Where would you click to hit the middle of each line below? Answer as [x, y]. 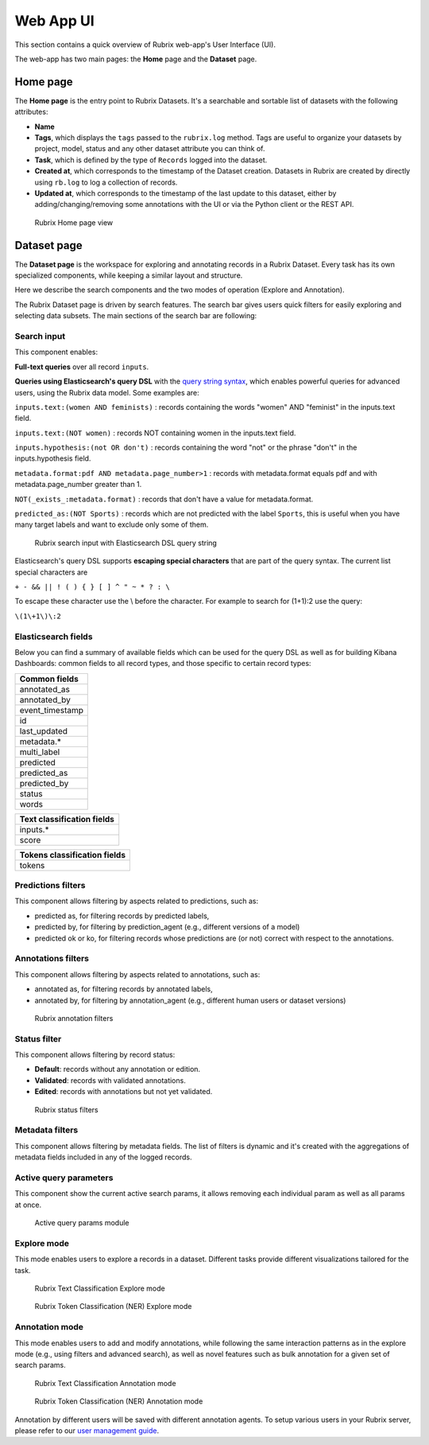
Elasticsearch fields [54, 637]
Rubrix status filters [66, 1109]
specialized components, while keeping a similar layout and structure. [129, 275]
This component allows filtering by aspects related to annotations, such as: [137, 974]
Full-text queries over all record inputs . [82, 367]
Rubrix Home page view [74, 222]
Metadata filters [46, 1130]
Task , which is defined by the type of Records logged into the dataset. [151, 160]
